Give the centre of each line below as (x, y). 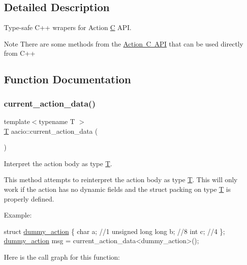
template (17, 121)
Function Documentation (68, 79)
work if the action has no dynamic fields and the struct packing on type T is (117, 189)
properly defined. (29, 198)
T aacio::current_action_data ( (51, 131)
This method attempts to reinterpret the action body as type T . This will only (121, 179)
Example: (18, 215)
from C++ (20, 53)
